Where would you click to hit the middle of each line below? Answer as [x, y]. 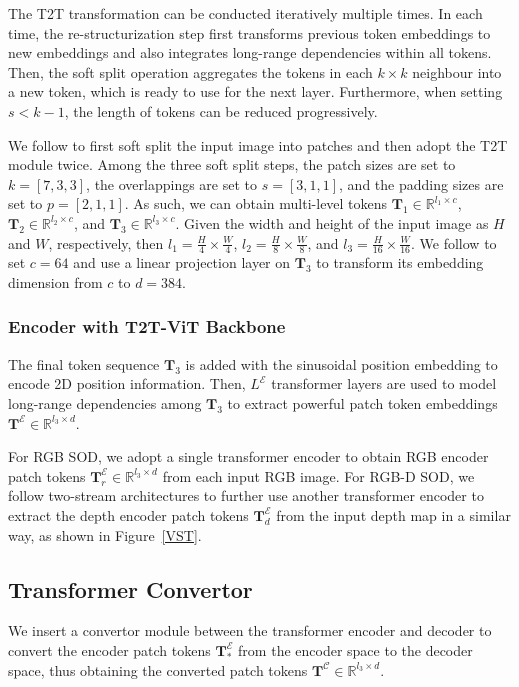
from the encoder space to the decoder [355, 649]
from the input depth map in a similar [393, 514]
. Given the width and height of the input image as [332, 222]
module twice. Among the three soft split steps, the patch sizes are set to [232, 164]
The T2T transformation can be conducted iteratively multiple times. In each [245, 13]
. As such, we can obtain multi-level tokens [256, 203]
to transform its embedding [400, 262]
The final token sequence [84, 363]
